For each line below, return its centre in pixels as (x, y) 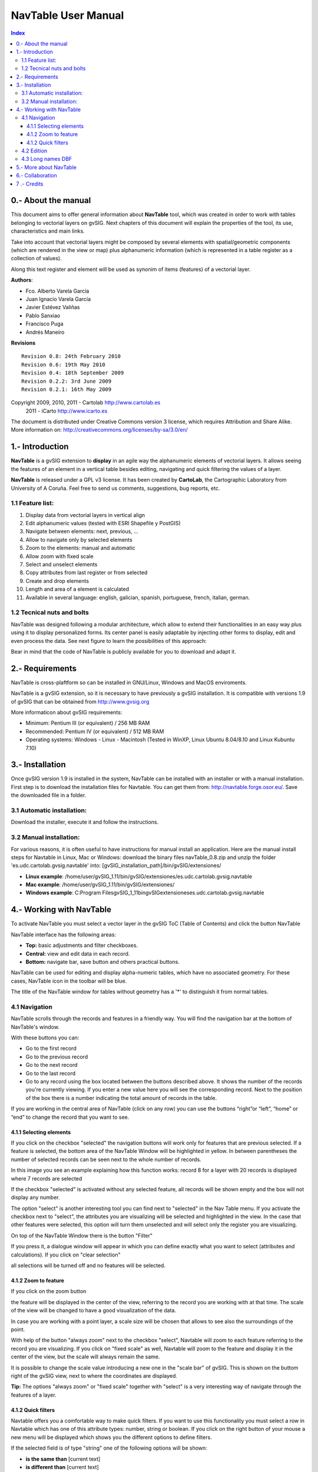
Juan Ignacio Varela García (58, 299)
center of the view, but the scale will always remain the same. (85, 1357)
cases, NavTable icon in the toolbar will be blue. (69, 981)
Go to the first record (51, 1049)
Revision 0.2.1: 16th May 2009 (67, 389)
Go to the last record (51, 1073)
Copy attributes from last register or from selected (87, 573)
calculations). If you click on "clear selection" (66, 1255)
